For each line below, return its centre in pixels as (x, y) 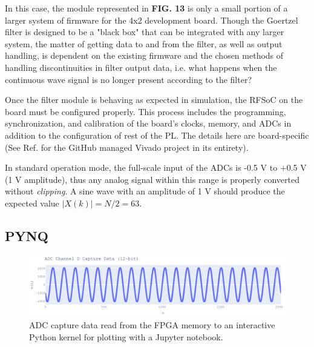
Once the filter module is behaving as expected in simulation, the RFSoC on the (154, 100)
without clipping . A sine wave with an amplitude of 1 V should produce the (145, 191)
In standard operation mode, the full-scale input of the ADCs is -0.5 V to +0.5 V (156, 167)
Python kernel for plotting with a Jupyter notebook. (126, 336)
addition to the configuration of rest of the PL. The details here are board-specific (157, 135)
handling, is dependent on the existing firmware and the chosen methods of (144, 55)
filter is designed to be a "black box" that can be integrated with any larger (145, 32)
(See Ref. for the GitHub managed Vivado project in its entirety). (127, 147)
